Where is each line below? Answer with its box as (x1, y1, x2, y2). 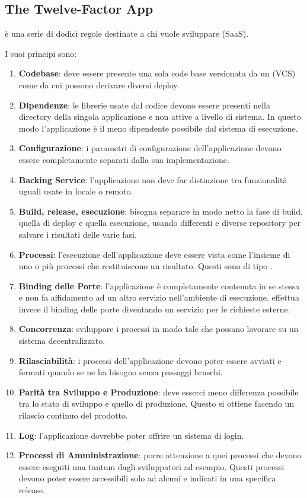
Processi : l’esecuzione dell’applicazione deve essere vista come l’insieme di (18, 248, 290, 260)
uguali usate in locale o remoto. (18, 185, 133, 197)
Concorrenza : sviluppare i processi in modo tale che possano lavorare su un (18, 323, 299, 335)
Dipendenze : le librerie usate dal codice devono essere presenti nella (18, 98, 271, 111)
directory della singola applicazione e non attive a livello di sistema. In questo (18, 110, 301, 123)
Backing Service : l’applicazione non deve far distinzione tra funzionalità (18, 173, 287, 186)
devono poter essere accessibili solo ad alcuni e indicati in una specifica (18, 472, 276, 484)
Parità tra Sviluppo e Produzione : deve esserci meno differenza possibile (18, 385, 299, 398)
